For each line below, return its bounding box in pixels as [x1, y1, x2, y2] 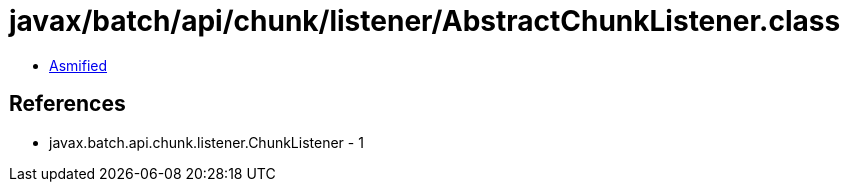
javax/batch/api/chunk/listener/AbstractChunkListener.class [9, 4, 841, 38]
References [9, 91, 126, 117]
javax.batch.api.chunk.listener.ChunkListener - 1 [49, 133, 364, 151]
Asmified [49, 56, 108, 74]
